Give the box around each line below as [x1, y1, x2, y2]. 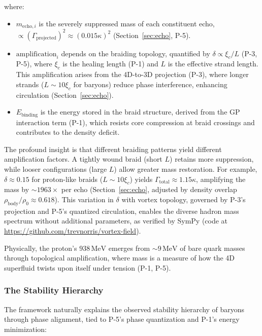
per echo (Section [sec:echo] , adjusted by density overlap [61, 184, 237, 195]
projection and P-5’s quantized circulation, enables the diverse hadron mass [4, 205, 239, 216]
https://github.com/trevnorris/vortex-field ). [4, 225, 141, 236]
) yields [129, 173, 153, 184]
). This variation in [54, 194, 114, 204]
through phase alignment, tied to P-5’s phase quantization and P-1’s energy [4, 314, 240, 324]
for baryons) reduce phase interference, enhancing [73, 79, 227, 89]
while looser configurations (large [4, 163, 107, 174]
